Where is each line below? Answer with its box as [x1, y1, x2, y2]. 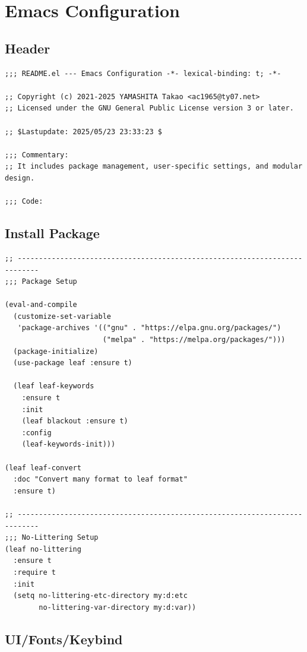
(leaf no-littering [5, 545, 81, 553]
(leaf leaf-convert [5, 463, 81, 472]
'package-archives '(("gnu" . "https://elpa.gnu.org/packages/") [17, 324, 281, 333]
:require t [13, 568, 56, 577]
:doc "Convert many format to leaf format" [13, 475, 188, 484]
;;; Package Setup [5, 277, 77, 286]
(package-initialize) [13, 347, 99, 356]
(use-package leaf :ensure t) [13, 359, 132, 368]
